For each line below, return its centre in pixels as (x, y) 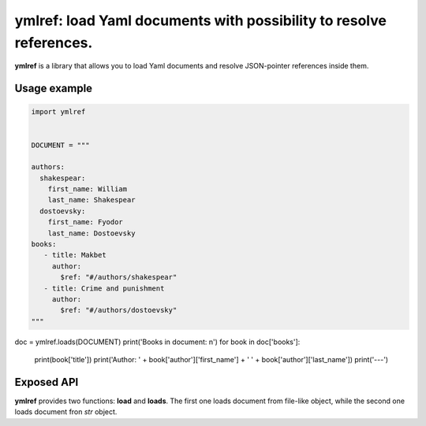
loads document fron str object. (66, 412)
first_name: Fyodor (86, 222)
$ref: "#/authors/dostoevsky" (119, 310)
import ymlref (58, 112)
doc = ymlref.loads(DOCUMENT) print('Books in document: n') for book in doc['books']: (157, 342)
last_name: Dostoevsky (92, 233)
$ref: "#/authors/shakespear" (119, 277)
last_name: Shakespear (92, 200)
